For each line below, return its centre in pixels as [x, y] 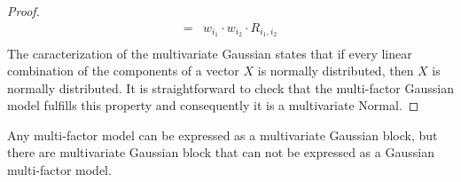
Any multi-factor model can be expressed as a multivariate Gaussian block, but [223, 135]
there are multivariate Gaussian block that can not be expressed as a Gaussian [221, 152]
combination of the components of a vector [123, 71]
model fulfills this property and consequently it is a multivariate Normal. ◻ [213, 105]
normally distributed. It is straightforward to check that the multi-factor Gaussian [230, 87]
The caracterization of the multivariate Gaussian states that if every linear [210, 53]
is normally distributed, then [336, 71]
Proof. [23, 11]
